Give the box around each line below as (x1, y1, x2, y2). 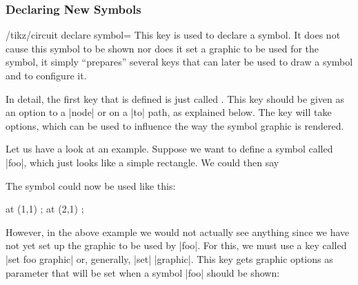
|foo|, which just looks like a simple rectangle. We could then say (6, 155, 279, 169)
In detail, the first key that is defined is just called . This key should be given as (6, 91, 344, 106)
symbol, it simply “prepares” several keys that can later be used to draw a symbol (6, 55, 353, 69)
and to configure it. (6, 68, 87, 82)
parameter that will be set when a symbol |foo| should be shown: (6, 265, 280, 279)
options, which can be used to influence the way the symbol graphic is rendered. (6, 118, 344, 132)
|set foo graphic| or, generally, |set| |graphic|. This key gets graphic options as (6, 251, 333, 266)
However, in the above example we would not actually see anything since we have (6, 224, 350, 239)
